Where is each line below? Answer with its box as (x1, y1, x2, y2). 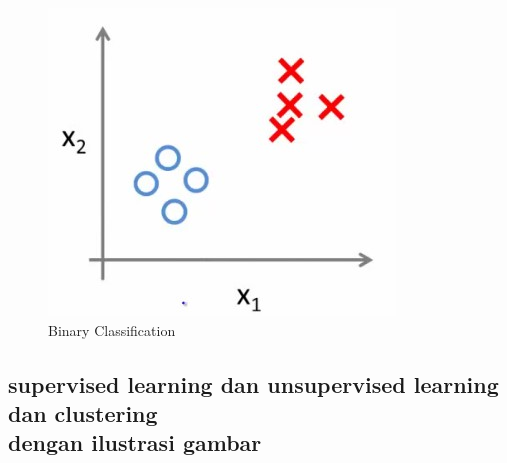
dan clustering (8, 397, 158, 428)
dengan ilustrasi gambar (8, 427, 262, 458)
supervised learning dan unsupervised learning (8, 368, 499, 399)
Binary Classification (48, 319, 176, 340)
